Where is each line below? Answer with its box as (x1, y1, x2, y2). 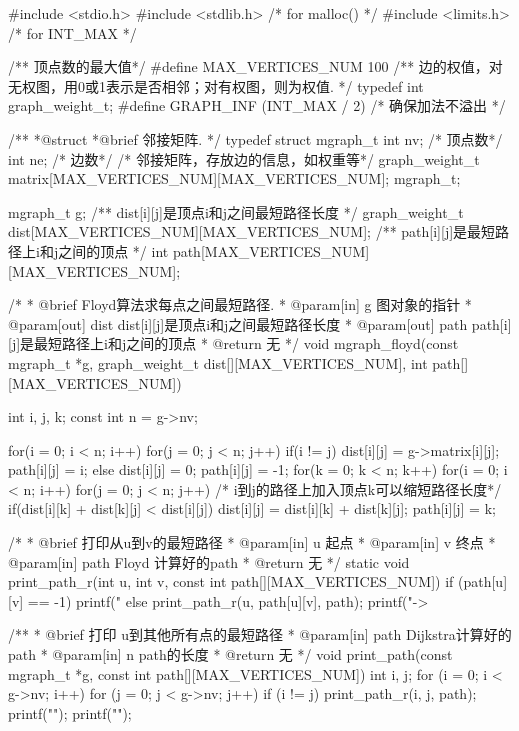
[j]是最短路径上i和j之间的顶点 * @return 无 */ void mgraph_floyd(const (8, 333, 459, 354)
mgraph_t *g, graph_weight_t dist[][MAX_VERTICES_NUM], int (8, 352, 428, 373)
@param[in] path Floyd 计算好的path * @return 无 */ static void (8, 551, 410, 572)
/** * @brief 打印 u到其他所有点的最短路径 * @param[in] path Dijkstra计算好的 (8, 624, 512, 645)
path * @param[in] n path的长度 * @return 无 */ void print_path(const (8, 644, 453, 665)
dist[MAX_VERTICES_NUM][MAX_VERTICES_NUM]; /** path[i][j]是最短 (8, 221, 496, 242)
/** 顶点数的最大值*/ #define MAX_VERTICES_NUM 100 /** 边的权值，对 (8, 56, 503, 77)
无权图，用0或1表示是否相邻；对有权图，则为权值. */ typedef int (8, 75, 424, 96)
